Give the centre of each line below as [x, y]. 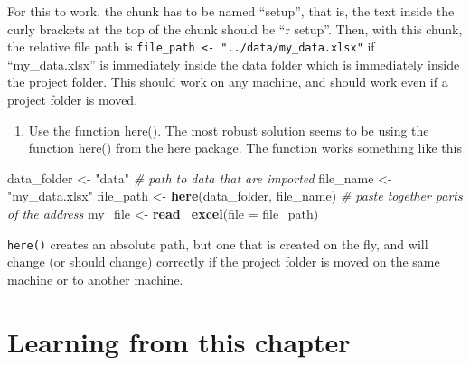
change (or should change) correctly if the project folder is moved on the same [224, 262]
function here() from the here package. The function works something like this [245, 148]
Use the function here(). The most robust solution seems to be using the [229, 130]
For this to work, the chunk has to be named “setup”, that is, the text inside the [231, 11]
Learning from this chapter [179, 341]
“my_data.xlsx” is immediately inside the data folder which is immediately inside [234, 64]
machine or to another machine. [95, 279]
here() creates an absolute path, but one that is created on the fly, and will [218, 243]
